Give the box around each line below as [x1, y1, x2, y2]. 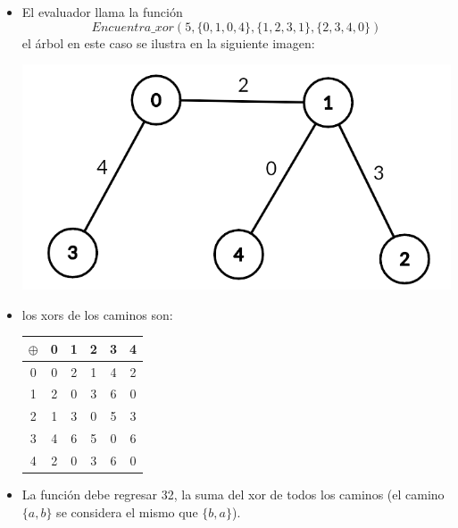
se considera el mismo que [56, 502, 198, 521]
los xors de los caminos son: [21, 305, 173, 323]
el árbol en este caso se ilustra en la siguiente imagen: [21, 33, 315, 52]
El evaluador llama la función [21, 3, 183, 21]
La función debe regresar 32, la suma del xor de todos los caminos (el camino [21, 485, 445, 504]
